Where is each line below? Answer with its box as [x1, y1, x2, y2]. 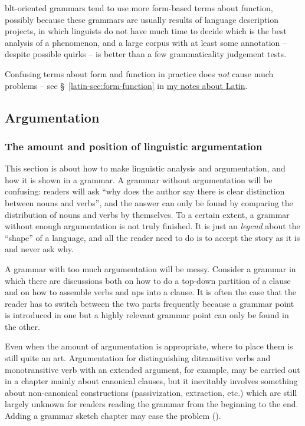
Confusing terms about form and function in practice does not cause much [5, 67, 274, 80]
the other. [5, 320, 40, 332]
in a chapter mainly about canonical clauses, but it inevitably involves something [5, 375, 298, 387]
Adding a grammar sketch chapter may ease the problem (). [5, 410, 221, 422]
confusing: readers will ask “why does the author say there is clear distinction [5, 185, 285, 197]
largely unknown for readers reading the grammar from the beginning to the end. [5, 398, 299, 410]
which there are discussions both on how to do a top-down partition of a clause [5, 274, 291, 286]
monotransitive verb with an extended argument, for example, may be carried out [5, 363, 300, 375]
